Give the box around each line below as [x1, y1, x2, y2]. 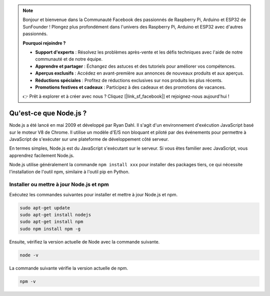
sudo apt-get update [19, 205, 70, 210]
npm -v [19, 278, 36, 284]
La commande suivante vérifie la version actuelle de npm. [9, 265, 128, 271]
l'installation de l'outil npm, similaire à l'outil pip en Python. [9, 168, 130, 175]
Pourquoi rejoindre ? [22, 40, 66, 46]
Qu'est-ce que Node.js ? [9, 109, 87, 118]
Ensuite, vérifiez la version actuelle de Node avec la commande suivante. [9, 238, 160, 245]
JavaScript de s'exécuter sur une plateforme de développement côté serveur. [9, 136, 169, 142]
